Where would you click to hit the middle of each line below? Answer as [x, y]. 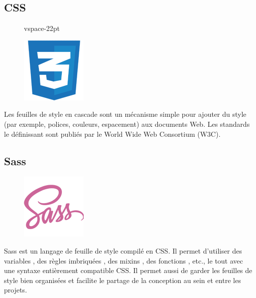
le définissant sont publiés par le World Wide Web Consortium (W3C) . [112, 134]
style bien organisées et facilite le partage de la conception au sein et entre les [123, 280]
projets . [16, 290]
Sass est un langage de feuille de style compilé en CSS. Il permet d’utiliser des [123, 250]
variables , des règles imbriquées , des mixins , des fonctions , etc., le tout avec [124, 260]
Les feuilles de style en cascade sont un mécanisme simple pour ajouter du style [125, 114]
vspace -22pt [42, 28]
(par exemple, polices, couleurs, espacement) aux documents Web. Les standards [127, 124]
